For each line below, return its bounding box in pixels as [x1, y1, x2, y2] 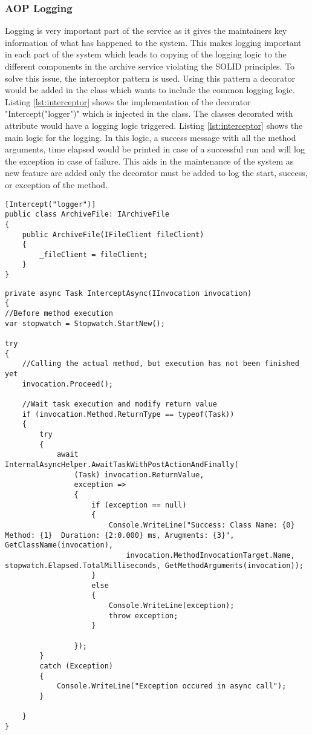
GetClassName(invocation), [5, 541, 113, 550]
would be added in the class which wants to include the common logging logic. [5, 83, 295, 96]
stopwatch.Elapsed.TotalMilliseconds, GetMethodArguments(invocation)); [5, 561, 304, 570]
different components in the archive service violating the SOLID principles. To [5, 60, 295, 72]
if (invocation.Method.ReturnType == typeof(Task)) [22, 410, 235, 419]
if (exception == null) [91, 500, 187, 509]
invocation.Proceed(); [22, 379, 113, 388]
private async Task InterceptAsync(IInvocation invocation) [5, 289, 252, 298]
